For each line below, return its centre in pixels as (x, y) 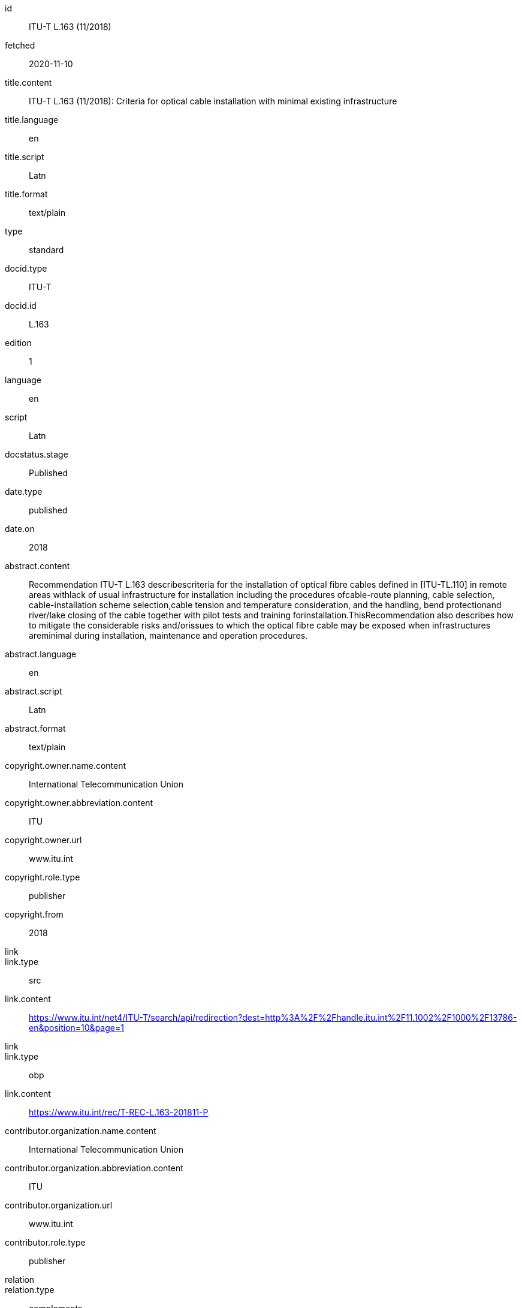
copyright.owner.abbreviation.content (79, 803)
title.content (28, 82)
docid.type (26, 268)
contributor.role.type (45, 1242)
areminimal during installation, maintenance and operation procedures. (168, 635)
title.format (26, 194)
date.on (20, 529)
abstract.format (35, 728)
